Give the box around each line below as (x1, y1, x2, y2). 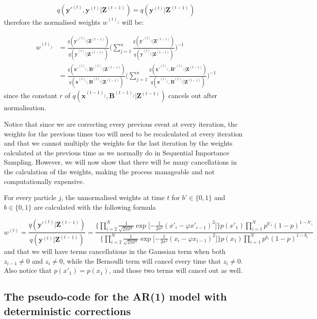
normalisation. (4, 102, 47, 113)
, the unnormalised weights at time (61, 192, 165, 202)
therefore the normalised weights (4, 17, 100, 27)
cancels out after (168, 90, 218, 101)
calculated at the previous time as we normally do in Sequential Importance (4, 147, 229, 157)
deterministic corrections (4, 303, 131, 318)
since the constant (4, 90, 58, 101)
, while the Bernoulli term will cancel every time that (63, 255, 221, 266)
